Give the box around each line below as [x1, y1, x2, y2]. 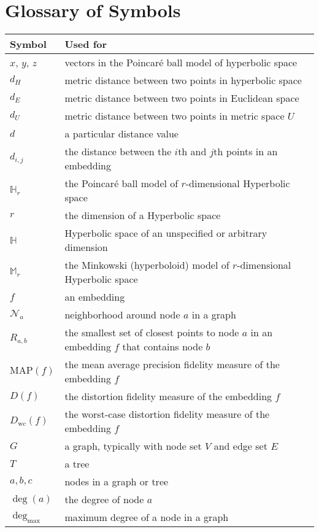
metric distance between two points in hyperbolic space [64, 73, 302, 88]
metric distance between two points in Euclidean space [64, 91, 299, 106]
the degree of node [64, 492, 144, 507]
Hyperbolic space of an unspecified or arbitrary [64, 226, 267, 241]
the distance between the [64, 144, 172, 159]
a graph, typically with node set [64, 439, 202, 453]
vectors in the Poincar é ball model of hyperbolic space [64, 55, 298, 70]
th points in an [213, 144, 278, 159]
